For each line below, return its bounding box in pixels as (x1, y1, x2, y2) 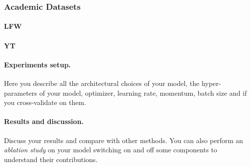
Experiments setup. (4, 59, 71, 69)
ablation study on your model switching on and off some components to (4, 145, 217, 155)
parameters (4, 87, 37, 98)
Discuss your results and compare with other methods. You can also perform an (4, 135, 243, 145)
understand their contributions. (4, 154, 98, 164)
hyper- (201, 78, 221, 88)
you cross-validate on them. (4, 97, 86, 107)
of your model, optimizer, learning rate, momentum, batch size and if (39, 87, 247, 98)
